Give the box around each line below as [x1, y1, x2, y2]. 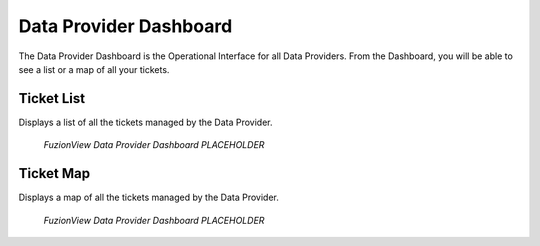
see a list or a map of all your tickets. [18, 63, 170, 75]
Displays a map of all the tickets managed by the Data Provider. [18, 191, 279, 204]
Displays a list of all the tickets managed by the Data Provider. [18, 116, 274, 128]
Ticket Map [18, 165, 90, 182]
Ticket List [18, 90, 85, 107]
